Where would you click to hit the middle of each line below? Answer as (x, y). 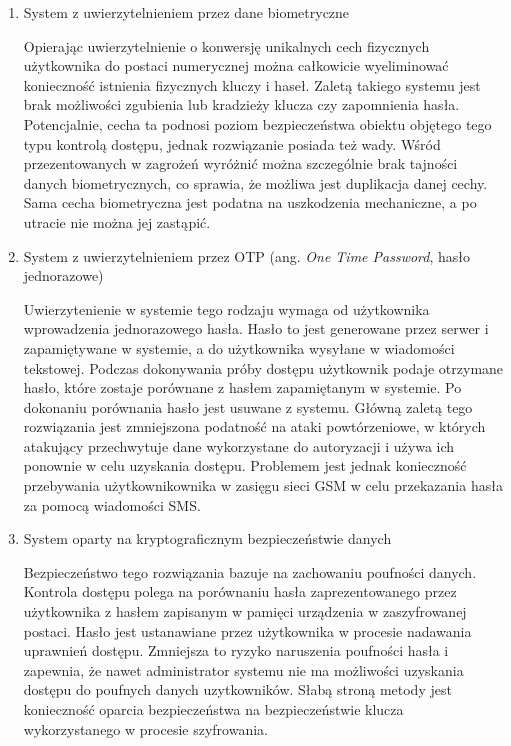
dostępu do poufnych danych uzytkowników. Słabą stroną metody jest (237, 689)
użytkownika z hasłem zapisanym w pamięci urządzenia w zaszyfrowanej (245, 611)
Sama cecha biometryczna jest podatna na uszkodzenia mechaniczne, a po (250, 202)
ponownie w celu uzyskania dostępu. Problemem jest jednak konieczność (245, 465)
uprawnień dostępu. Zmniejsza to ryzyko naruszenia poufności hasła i (236, 650)
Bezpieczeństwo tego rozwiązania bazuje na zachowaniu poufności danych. (250, 571)
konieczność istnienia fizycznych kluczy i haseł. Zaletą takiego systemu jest (252, 84)
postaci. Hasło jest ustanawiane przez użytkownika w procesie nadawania (247, 630)
